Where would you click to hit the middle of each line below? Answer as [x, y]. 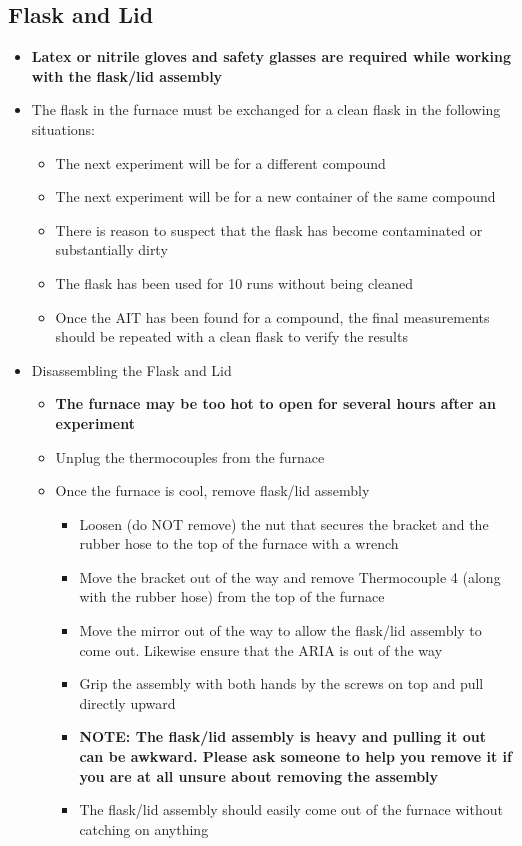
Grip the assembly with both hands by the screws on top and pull [281, 683]
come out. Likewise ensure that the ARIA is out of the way [261, 649]
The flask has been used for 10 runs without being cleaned [234, 282]
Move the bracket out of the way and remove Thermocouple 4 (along [290, 576]
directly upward [127, 702]
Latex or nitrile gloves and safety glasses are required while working [271, 56]
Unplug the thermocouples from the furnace [190, 456]
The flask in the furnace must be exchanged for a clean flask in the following [266, 109]
